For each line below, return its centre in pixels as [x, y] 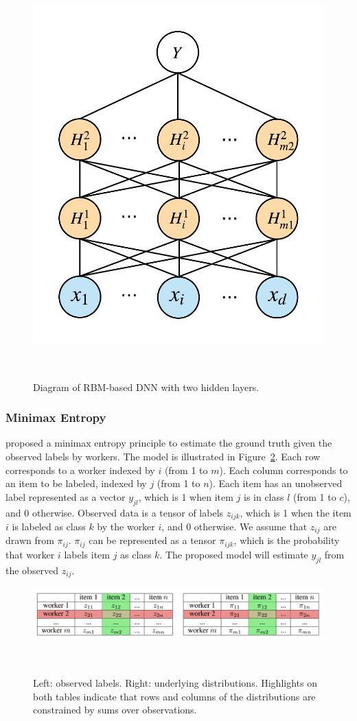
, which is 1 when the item [296, 512]
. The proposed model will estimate [234, 554]
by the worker [126, 527]
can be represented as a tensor [152, 540]
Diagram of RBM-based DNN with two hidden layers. [146, 387]
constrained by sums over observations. [115, 710]
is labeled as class [49, 527]
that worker [30, 554]
